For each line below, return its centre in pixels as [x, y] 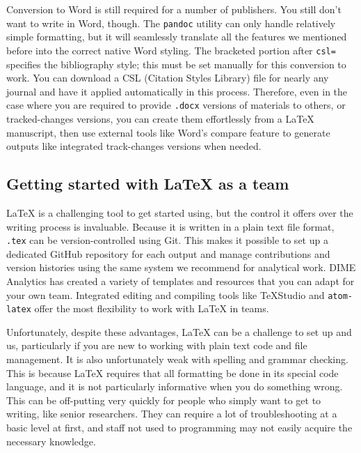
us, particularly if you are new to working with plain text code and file [157, 345]
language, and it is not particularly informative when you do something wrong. [175, 386]
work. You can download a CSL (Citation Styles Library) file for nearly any [168, 78]
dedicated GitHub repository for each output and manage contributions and [168, 253]
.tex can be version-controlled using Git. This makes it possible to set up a [167, 240]
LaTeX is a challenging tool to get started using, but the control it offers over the [180, 212]
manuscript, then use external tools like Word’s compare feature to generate [168, 132]
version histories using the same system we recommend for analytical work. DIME [181, 267]
